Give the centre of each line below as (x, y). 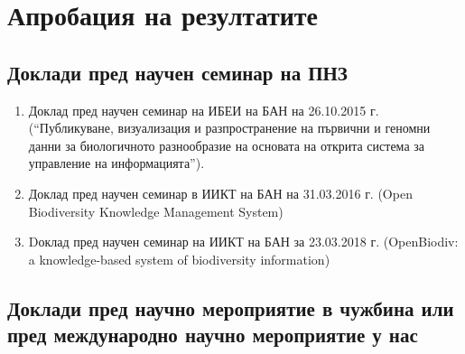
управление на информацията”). (116, 163)
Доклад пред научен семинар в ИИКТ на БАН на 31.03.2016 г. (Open (220, 193)
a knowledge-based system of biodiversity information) (179, 259)
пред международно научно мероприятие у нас (213, 335)
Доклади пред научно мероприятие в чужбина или (231, 307)
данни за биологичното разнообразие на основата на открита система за (227, 145)
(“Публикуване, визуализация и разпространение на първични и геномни (229, 128)
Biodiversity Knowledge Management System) (156, 211)
